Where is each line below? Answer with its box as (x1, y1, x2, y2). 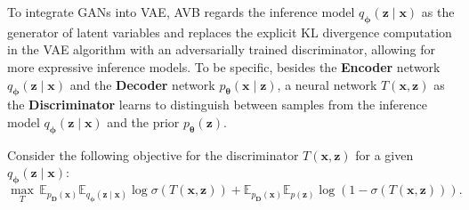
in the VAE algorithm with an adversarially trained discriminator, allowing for (7, 40, 435, 59)
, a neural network (277, 75, 377, 93)
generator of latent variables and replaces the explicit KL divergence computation (7, 22, 452, 41)
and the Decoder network (69, 75, 215, 93)
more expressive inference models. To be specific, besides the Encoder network (7, 57, 441, 76)
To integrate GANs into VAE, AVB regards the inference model (7, 3, 355, 20)
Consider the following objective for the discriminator (7, 145, 299, 164)
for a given (355, 145, 414, 164)
